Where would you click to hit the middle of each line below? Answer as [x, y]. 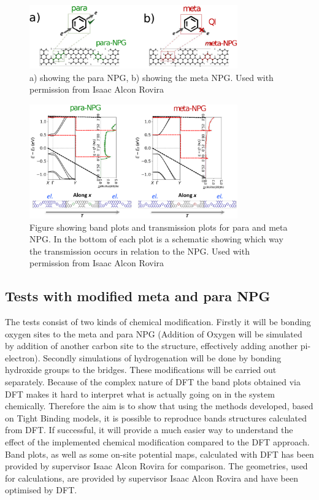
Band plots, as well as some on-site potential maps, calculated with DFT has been [159, 454]
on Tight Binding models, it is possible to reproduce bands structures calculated [156, 417]
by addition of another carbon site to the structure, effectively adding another [152, 346]
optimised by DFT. [41, 490]
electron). [23, 357]
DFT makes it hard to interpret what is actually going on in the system [140, 394]
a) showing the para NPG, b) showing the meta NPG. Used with [152, 77]
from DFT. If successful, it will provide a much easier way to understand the [149, 430]
